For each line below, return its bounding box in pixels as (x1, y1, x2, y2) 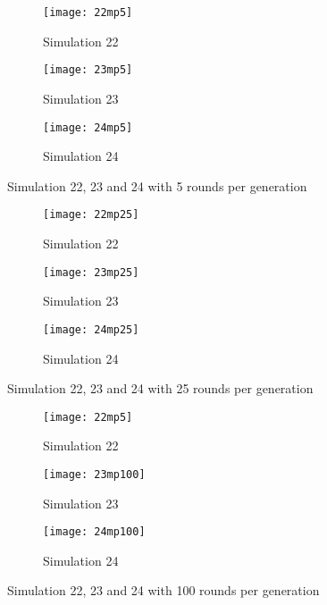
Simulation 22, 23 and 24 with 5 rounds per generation (7, 176, 307, 195)
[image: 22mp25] (43, 208, 139, 222)
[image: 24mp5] (43, 121, 133, 134)
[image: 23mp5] (43, 63, 133, 77)
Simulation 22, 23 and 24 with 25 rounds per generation (7, 379, 314, 398)
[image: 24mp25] (43, 323, 139, 336)
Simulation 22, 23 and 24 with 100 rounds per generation (7, 581, 320, 600)
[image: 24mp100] (43, 525, 146, 539)
